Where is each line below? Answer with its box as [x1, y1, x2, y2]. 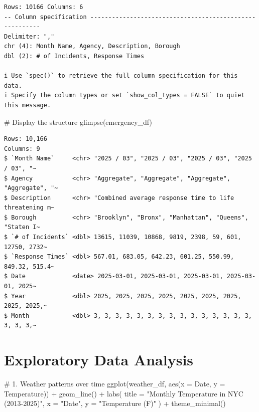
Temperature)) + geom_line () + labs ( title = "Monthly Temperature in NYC [4, 388, 243, 398]
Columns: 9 [4, 145, 40, 152]
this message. [4, 101, 51, 109]
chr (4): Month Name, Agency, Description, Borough [4, 43, 180, 50]
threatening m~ [4, 204, 55, 212]
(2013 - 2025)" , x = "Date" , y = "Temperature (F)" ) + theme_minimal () [4, 398, 226, 408]
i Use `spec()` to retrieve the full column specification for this [4, 72, 238, 80]
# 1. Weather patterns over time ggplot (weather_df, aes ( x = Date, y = [4, 378, 225, 389]
